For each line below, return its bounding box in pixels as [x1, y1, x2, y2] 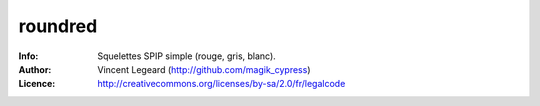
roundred [18, 15, 98, 37]
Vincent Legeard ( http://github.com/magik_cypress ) [97, 63, 311, 75]
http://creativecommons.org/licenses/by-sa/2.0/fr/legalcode [97, 78, 346, 90]
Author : [18, 63, 52, 75]
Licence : [18, 78, 56, 90]
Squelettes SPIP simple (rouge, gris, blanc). [97, 50, 277, 62]
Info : [18, 50, 39, 62]
